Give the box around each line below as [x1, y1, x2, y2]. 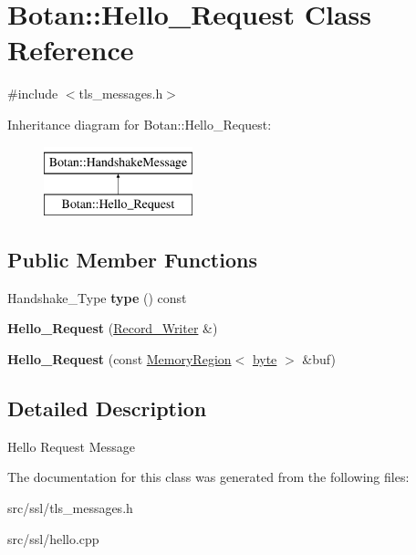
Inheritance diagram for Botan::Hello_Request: [7, 114, 272, 133]
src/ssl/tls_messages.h [7, 498, 133, 518]
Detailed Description [7, 394, 207, 423]
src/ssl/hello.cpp [7, 529, 99, 548]
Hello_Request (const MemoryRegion [7, 350, 232, 369]
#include [7, 84, 58, 103]
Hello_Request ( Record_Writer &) [7, 319, 218, 338]
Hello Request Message [7, 436, 135, 456]
